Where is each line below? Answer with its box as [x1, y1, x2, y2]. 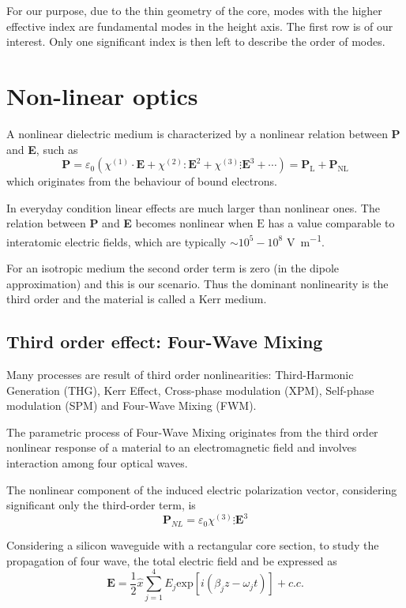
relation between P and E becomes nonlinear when [6, 215, 254, 231]
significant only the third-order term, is [6, 497, 196, 513]
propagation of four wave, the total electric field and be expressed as [6, 552, 337, 569]
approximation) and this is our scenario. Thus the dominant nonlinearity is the [6, 275, 389, 291]
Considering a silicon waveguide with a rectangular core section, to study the [6, 537, 379, 554]
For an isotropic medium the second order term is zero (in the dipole [6, 260, 340, 276]
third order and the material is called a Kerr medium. [6, 291, 267, 307]
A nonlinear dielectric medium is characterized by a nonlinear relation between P [6, 125, 400, 141]
